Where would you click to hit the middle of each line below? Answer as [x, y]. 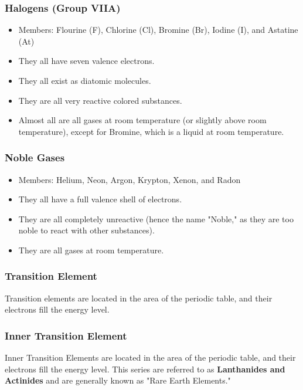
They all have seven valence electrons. [86, 61]
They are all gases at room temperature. [91, 250]
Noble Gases [35, 157]
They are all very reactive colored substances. [100, 100]
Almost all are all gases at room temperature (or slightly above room [142, 120]
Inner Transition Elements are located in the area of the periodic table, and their [150, 357]
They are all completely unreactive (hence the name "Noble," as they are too [156, 218]
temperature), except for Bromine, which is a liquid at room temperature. [151, 131]
